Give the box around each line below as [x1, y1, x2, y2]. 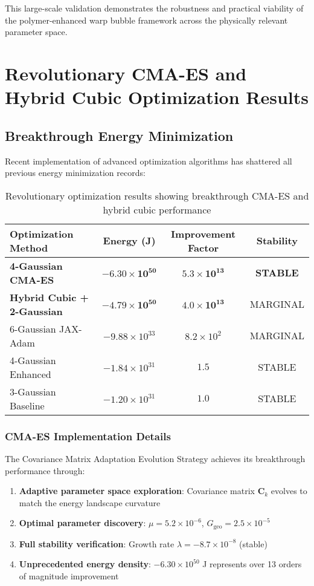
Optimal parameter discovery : [19, 516, 146, 529]
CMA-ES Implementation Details [5, 428, 171, 443]
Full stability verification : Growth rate [19, 537, 175, 550]
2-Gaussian [10, 304, 63, 318]
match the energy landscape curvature [19, 496, 161, 509]
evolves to [271, 484, 307, 497]
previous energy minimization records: [5, 166, 146, 179]
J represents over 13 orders [202, 558, 302, 570]
